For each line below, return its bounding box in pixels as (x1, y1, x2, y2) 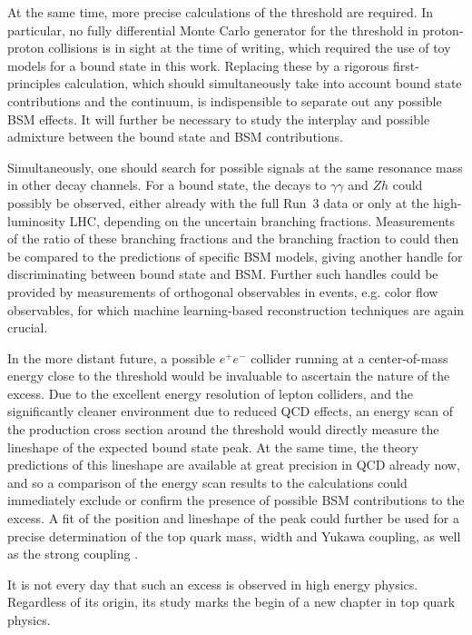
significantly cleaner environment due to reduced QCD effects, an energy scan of (7, 402, 453, 421)
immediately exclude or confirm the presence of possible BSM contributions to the (7, 491, 465, 510)
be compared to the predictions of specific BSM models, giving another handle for (7, 246, 463, 265)
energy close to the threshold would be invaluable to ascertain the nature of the (7, 366, 450, 385)
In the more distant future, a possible (7, 348, 215, 367)
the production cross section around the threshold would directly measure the (7, 420, 439, 439)
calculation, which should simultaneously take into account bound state (64, 74, 462, 93)
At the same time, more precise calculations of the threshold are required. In (7, 3, 434, 21)
